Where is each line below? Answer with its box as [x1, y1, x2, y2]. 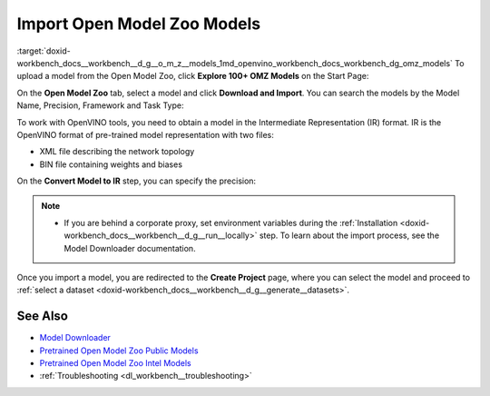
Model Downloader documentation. [64, 243, 196, 253]
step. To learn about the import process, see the [259, 230, 440, 241]
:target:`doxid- [16, 45, 72, 56]
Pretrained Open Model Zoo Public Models [39, 345, 199, 356]
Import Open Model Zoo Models [16, 14, 261, 34]
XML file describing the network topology [39, 146, 195, 157]
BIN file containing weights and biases [39, 159, 183, 170]
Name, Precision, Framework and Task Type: [16, 100, 184, 111]
